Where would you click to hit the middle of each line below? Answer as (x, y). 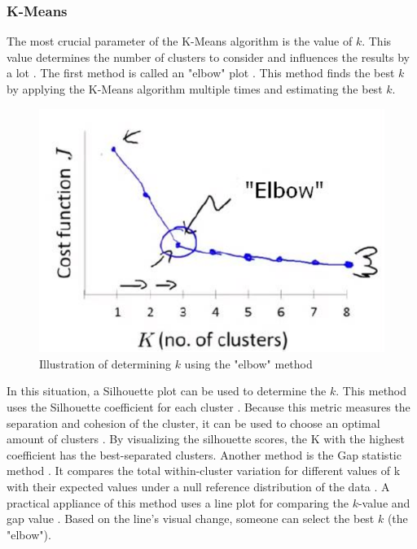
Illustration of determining (105, 363)
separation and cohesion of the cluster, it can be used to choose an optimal (193, 423)
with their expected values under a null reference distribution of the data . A (198, 487)
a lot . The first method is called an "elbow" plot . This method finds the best (201, 73)
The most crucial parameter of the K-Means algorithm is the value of (180, 41)
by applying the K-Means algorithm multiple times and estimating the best (195, 89)
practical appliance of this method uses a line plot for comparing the (178, 502)
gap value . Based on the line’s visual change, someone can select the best (191, 518)
